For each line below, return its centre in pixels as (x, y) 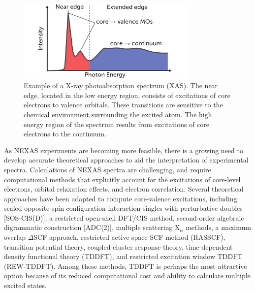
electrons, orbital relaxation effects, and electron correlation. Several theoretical (124, 189)
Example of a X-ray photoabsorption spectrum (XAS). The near (121, 85)
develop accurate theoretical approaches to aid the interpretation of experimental (126, 160)
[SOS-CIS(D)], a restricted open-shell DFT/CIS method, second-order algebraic (124, 217)
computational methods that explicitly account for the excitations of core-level (122, 179)
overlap (15, 237)
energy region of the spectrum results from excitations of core (116, 124)
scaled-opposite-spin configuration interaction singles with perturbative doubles (123, 208)
